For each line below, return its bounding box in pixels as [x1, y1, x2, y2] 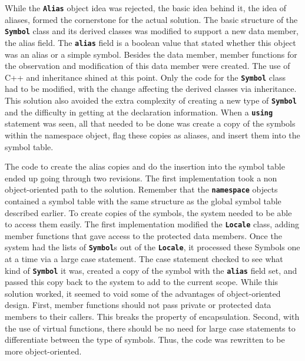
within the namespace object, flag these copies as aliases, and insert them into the [5, 128, 300, 141]
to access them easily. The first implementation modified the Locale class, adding [5, 218, 299, 230]
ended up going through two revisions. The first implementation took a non [5, 171, 277, 184]
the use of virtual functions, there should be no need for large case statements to [5, 322, 296, 334]
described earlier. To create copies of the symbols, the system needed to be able [5, 206, 292, 218]
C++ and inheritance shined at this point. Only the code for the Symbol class [5, 71, 286, 83]
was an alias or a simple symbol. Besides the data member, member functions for [5, 48, 297, 60]
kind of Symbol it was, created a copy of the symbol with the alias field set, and [5, 264, 297, 276]
